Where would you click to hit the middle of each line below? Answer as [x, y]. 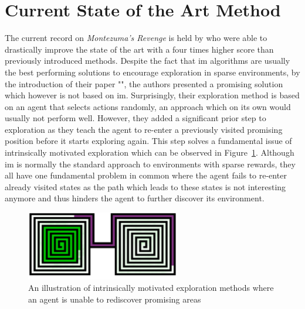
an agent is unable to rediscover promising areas [115, 299]
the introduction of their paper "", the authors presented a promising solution [144, 83]
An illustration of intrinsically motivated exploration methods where [151, 288]
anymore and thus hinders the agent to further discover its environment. [135, 198]
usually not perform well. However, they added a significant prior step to [135, 118]
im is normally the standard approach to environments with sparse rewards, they [150, 164]
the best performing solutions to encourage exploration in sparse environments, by [152, 72]
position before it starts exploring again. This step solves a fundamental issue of [148, 141]
